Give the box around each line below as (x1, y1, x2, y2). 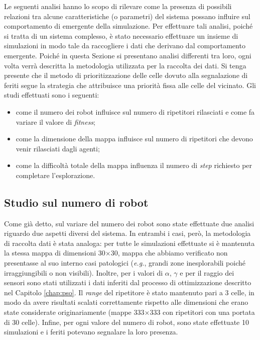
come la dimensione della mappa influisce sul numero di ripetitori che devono (16, 133, 253, 144)
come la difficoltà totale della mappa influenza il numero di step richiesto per (16, 160, 252, 171)
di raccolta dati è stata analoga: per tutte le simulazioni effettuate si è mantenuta (4, 237, 255, 248)
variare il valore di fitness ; (16, 116, 95, 127)
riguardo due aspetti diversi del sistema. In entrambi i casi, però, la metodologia (4, 228, 251, 238)
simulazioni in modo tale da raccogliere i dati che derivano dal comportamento (4, 40, 245, 51)
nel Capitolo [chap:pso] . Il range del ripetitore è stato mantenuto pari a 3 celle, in (4, 287, 254, 297)
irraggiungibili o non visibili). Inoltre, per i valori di (4, 267, 163, 278)
